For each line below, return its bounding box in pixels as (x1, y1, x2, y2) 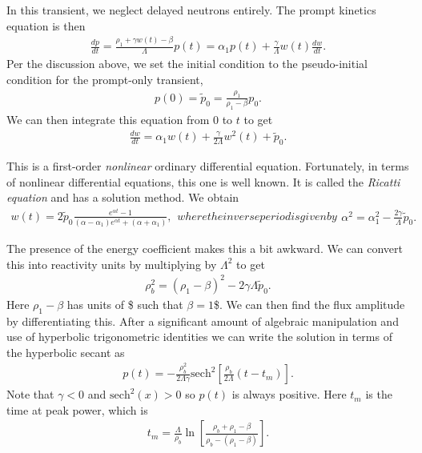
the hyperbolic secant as (6, 343, 125, 360)
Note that (6, 386, 54, 403)
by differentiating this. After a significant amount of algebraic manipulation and (6, 312, 399, 329)
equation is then (6, 17, 86, 34)
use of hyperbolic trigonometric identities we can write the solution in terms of (6, 328, 392, 345)
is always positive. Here (231, 386, 347, 403)
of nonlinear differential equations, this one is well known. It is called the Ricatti (6, 173, 400, 190)
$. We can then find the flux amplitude (213, 295, 405, 312)
